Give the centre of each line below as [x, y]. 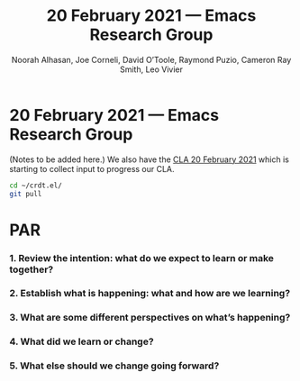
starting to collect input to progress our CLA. [92, 168]
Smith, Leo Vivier [151, 69]
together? [32, 269]
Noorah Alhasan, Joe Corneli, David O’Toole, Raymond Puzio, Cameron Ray [151, 59]
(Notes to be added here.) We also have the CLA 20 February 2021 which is [150, 159]
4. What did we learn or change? [82, 341]
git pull [26, 194]
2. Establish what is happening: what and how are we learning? [150, 294]
